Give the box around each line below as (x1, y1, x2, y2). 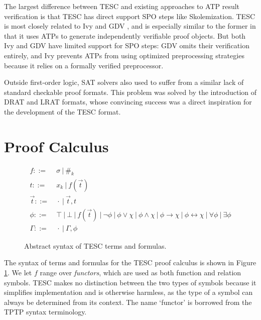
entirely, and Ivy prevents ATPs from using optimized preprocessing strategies (4, 50, 244, 60)
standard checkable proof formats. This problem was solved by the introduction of (4, 86, 257, 97)
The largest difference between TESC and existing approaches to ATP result (4, 1, 240, 11)
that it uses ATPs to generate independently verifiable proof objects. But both (4, 30, 246, 41)
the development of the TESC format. (4, 106, 121, 117)
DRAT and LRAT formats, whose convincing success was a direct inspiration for (4, 96, 252, 107)
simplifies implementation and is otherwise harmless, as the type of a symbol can (4, 287, 253, 297)
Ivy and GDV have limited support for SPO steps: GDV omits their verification (4, 40, 249, 51)
